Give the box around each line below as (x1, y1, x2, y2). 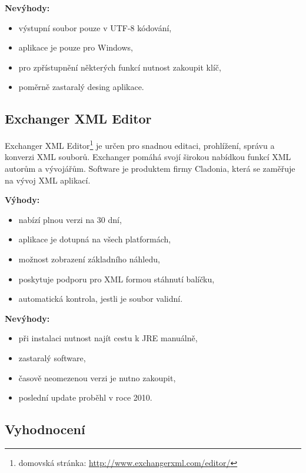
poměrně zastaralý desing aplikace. (18, 81, 144, 93)
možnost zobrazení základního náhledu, (18, 252, 160, 265)
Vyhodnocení (5, 420, 85, 438)
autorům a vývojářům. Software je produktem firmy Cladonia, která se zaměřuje (5, 162, 295, 175)
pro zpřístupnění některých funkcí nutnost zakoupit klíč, (18, 61, 221, 73)
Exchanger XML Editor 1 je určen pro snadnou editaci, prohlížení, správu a (5, 138, 275, 151)
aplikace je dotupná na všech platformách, (18, 233, 171, 245)
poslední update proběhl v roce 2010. (18, 391, 152, 404)
